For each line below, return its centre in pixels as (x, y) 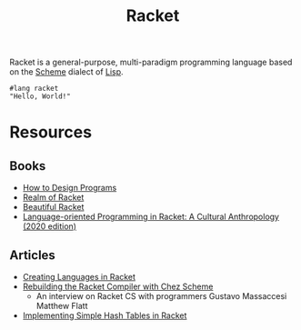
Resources (51, 132)
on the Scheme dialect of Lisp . (67, 72)
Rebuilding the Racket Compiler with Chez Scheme (118, 286)
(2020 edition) (50, 226)
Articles (33, 255)
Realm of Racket (53, 197)
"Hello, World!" (40, 96)
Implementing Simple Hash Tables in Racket (105, 315)
